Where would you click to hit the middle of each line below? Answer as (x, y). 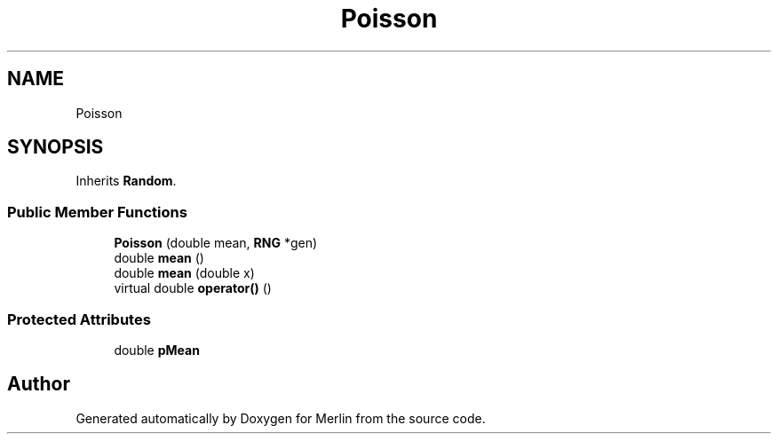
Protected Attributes (79, 319)
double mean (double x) (184, 273)
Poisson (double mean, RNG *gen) (216, 243)
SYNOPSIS (56, 147)
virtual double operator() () (193, 288)
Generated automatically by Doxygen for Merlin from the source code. (281, 418)
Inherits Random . (126, 181)
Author (39, 384)
